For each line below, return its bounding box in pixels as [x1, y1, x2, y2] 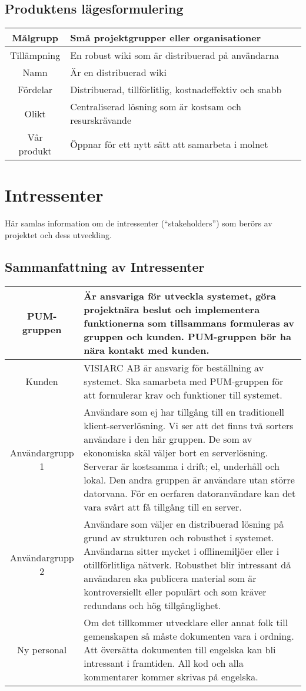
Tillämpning [9, 48, 61, 62]
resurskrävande [70, 113, 131, 127]
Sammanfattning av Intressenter [5, 257, 205, 275]
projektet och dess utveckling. [5, 228, 112, 241]
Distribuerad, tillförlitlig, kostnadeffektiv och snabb [70, 83, 282, 97]
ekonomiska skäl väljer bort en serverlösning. [84, 445, 268, 459]
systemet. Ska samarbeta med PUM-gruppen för [84, 374, 284, 388]
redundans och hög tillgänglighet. [84, 598, 221, 612]
